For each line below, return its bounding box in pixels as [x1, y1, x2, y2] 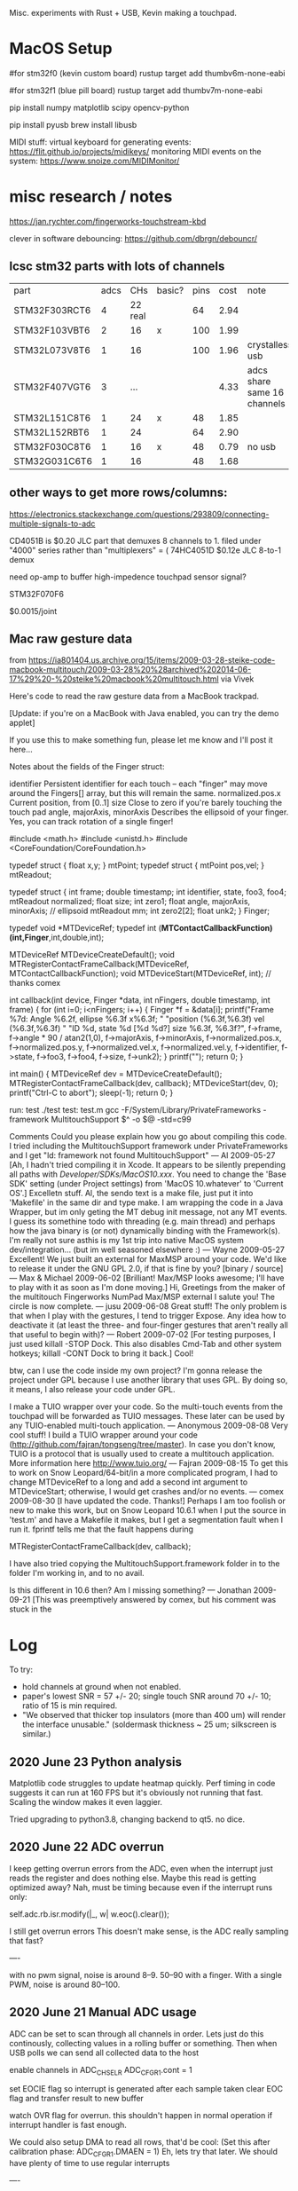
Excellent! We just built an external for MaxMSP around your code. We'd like [9, 1254, 286, 1265]
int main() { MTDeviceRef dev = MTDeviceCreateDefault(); [9, 1068, 223, 1079]
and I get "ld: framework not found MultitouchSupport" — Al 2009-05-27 [9, 1150, 276, 1161]
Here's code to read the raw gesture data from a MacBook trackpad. [9, 691, 260, 702]
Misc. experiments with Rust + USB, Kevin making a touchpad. [9, 8, 238, 18]
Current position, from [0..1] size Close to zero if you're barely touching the [9, 798, 282, 808]
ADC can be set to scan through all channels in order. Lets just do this [9, 2028, 264, 2039]
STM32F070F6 [9, 588, 65, 599]
